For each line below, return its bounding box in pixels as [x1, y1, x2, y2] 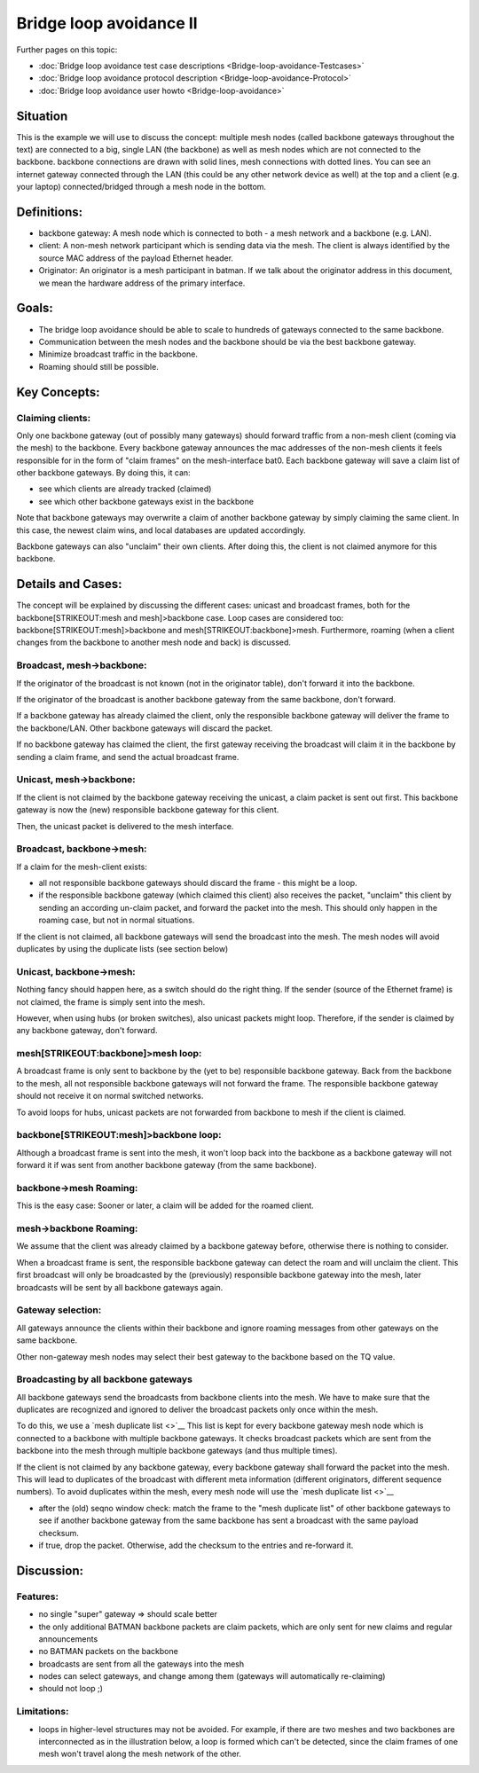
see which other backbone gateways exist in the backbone [38, 496, 255, 506]
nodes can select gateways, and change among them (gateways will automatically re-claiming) [38, 1671, 386, 1682]
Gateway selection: [16, 1304, 102, 1316]
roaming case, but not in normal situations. [38, 914, 195, 926]
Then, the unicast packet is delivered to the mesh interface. [16, 820, 234, 831]
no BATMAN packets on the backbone [38, 1646, 179, 1657]
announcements [38, 1633, 98, 1644]
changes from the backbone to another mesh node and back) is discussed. [16, 637, 292, 647]
